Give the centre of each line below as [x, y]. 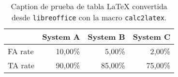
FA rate [21, 51]
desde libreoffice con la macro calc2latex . [89, 17]
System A [61, 37]
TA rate [21, 65]
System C [152, 37]
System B [106, 37]
